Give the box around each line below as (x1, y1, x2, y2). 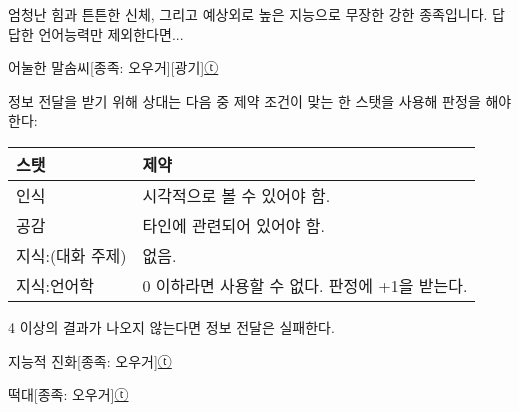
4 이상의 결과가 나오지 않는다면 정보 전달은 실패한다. (8, 316, 335, 337)
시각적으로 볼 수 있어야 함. (142, 183, 331, 207)
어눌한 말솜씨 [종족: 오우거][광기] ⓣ (8, 57, 219, 78)
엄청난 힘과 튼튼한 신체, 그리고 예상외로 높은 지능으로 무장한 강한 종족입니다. (8, 4, 488, 24)
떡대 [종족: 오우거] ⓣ (8, 384, 129, 405)
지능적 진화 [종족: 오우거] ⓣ (8, 350, 172, 371)
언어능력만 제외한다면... (38, 23, 184, 44)
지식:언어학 (16, 273, 95, 297)
